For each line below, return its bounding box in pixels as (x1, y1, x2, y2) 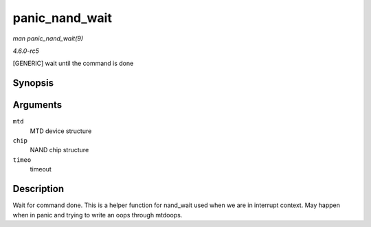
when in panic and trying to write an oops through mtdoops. (12, 211, 183, 219)
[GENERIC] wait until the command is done (12, 59, 134, 68)
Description (12, 183, 65, 195)
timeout (30, 165, 52, 174)
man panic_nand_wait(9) (12, 34, 84, 43)
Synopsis (12, 77, 54, 89)
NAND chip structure (30, 146, 89, 154)
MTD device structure (30, 127, 92, 135)
